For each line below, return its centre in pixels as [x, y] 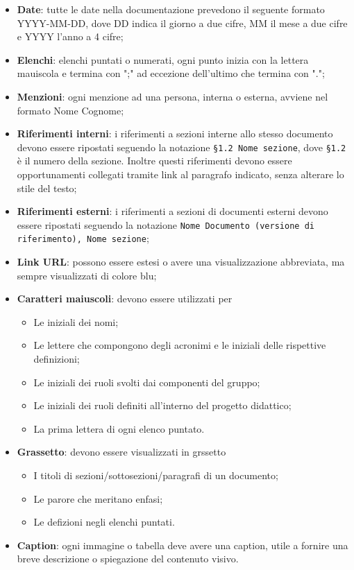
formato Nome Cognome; [70, 110]
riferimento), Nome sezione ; [83, 238]
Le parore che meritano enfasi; [98, 498]
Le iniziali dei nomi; [76, 321]
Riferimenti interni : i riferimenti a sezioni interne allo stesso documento [175, 133]
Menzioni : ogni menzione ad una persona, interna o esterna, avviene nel [172, 96]
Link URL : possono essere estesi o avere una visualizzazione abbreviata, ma [181, 262]
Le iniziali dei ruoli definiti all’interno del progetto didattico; [162, 405]
